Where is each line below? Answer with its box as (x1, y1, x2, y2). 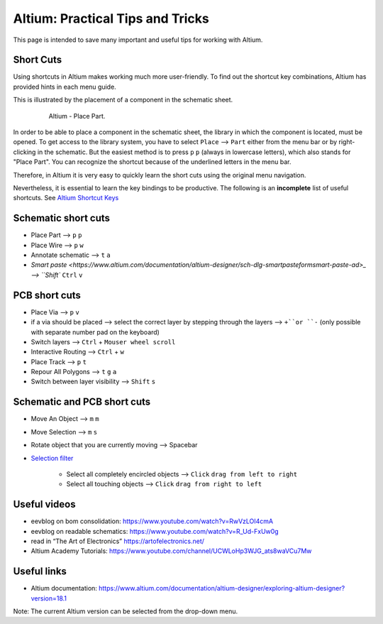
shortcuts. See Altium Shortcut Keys (13, 194, 119, 202)
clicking (13, 148, 36, 156)
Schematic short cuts (13, 212, 110, 224)
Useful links (13, 565, 67, 578)
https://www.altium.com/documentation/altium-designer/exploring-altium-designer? (98, 584, 345, 593)
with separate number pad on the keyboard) (30, 327, 160, 336)
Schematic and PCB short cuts (13, 396, 151, 408)
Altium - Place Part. (48, 111, 106, 120)
